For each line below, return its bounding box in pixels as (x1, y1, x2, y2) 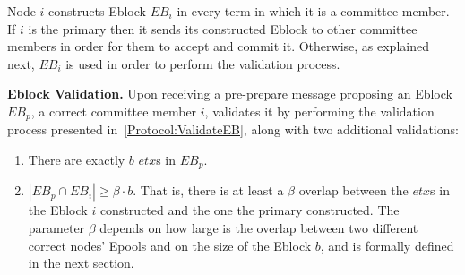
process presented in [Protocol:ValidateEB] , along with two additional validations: (7, 120, 459, 139)
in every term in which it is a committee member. (177, 2, 450, 20)
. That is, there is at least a (133, 181, 284, 200)
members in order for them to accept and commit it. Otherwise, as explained (7, 37, 429, 56)
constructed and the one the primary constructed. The (99, 201, 400, 219)
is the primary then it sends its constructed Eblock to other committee (28, 19, 418, 38)
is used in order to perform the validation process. (65, 54, 340, 73)
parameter (28, 219, 85, 237)
